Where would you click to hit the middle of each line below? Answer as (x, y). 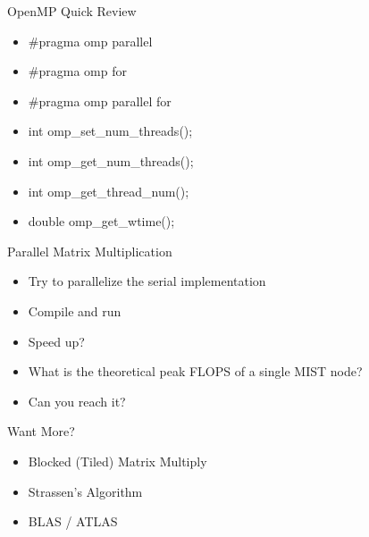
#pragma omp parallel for (100, 101)
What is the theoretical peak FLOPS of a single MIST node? (195, 371)
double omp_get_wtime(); (101, 221)
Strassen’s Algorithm (85, 491)
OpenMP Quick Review (72, 11)
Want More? (41, 431)
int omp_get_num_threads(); (111, 160)
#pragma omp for (77, 71)
